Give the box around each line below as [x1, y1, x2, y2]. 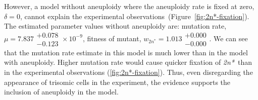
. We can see [209, 33, 248, 43]
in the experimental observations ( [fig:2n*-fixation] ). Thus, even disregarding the [4, 67, 253, 77]
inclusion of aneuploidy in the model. [4, 86, 119, 97]
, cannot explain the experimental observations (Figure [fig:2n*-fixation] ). [20, 11, 249, 21]
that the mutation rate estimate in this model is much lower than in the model [4, 47, 248, 57]
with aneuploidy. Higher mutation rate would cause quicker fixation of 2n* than [4, 57, 252, 67]
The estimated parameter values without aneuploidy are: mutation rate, [4, 21, 227, 31]
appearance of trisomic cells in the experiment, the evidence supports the [4, 76, 231, 87]
